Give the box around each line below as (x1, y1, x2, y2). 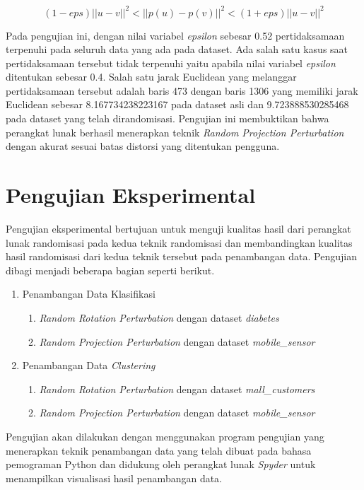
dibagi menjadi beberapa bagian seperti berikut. (6, 262, 215, 277)
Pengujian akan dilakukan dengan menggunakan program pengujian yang (6, 428, 324, 443)
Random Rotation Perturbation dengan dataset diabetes (39, 310, 279, 325)
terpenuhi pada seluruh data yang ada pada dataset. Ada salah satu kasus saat (6, 42, 348, 57)
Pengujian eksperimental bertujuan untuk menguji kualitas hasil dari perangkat (6, 221, 351, 235)
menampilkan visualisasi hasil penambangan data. (6, 470, 223, 485)
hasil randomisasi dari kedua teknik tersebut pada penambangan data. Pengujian (6, 249, 357, 264)
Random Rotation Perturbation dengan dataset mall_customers (39, 381, 315, 396)
